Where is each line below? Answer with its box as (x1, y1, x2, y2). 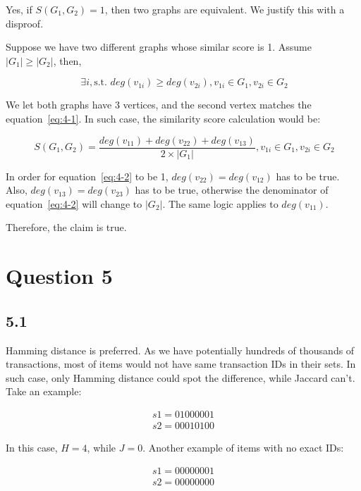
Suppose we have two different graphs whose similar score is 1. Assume (6, 39, 312, 54)
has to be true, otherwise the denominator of (135, 182, 329, 197)
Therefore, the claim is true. (6, 220, 127, 235)
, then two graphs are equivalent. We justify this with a (104, 2, 345, 16)
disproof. (6, 15, 44, 30)
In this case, (6, 440, 58, 455)
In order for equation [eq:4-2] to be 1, (6, 168, 169, 183)
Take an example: (6, 384, 82, 399)
